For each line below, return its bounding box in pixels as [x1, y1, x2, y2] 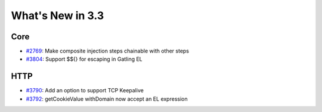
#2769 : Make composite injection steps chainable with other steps [26, 48, 190, 55]
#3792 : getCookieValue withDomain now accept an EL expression [26, 95, 188, 102]
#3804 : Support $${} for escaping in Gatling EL [26, 55, 143, 63]
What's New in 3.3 [11, 9, 104, 22]
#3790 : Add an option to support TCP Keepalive [26, 87, 144, 94]
